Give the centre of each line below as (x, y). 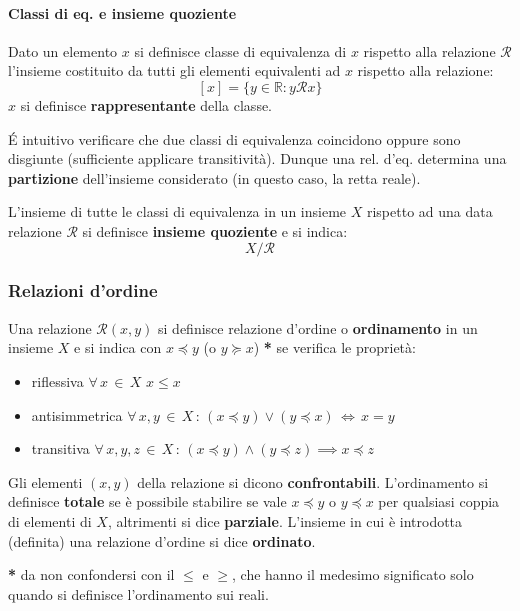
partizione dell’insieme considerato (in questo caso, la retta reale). (214, 177)
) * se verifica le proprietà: (334, 347)
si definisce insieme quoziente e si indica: (215, 230)
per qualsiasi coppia (439, 501)
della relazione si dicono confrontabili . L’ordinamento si (313, 481)
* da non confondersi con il (91, 574)
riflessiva (57, 380)
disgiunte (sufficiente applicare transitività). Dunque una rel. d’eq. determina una (257, 158)
